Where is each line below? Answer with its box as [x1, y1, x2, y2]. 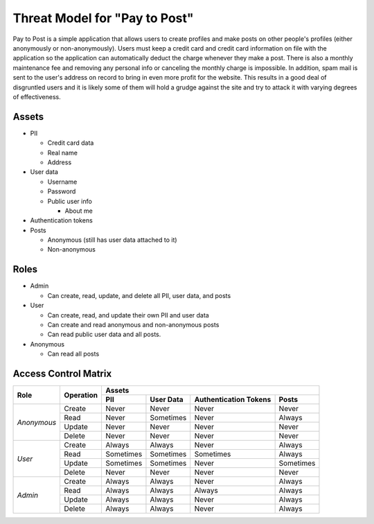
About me [64, 207, 93, 215]
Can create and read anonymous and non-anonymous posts [47, 320, 220, 329]
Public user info [47, 197, 93, 205]
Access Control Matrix [12, 367, 112, 379]
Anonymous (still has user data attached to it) [47, 236, 177, 244]
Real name [47, 148, 78, 157]
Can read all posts [47, 350, 100, 358]
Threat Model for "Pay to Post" [12, 10, 194, 26]
